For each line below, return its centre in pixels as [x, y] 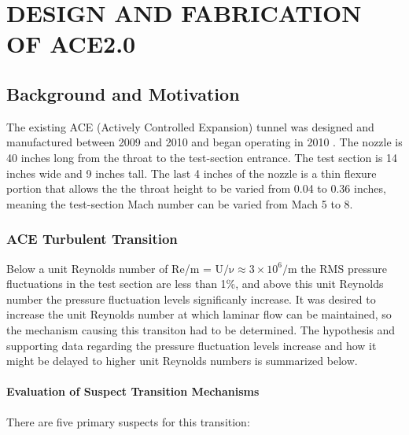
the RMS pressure [344, 268]
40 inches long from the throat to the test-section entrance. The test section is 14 [202, 157]
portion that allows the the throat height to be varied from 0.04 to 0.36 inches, [196, 188]
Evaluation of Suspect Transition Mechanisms [133, 391]
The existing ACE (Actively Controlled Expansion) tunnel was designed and [190, 126]
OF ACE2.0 [71, 44]
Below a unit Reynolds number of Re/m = [109, 268]
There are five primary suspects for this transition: [128, 421]
